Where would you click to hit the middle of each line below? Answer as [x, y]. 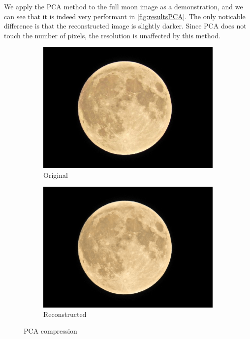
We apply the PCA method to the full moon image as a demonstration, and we [124, 6]
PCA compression [50, 330]
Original [56, 175]
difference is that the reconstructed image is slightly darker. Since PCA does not [125, 26]
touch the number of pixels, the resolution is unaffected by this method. [112, 35]
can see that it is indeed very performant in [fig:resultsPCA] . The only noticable [125, 16]
